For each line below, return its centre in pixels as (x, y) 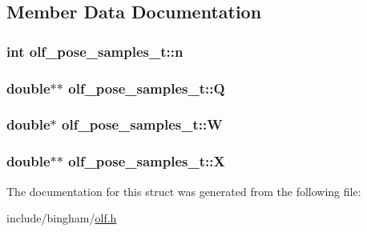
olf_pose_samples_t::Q (147, 88)
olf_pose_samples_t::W (142, 124)
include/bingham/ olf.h (62, 218)
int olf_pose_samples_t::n (95, 51)
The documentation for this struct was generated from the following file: (184, 191)
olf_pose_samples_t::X (147, 161)
